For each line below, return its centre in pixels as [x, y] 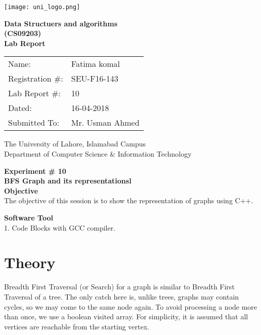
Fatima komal [96, 64]
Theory [30, 262]
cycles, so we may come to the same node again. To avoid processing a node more [131, 306]
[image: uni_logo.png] [42, 7]
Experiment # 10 [35, 171]
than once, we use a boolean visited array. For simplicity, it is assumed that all [126, 317]
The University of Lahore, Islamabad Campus [75, 144]
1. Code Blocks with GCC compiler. [60, 227]
